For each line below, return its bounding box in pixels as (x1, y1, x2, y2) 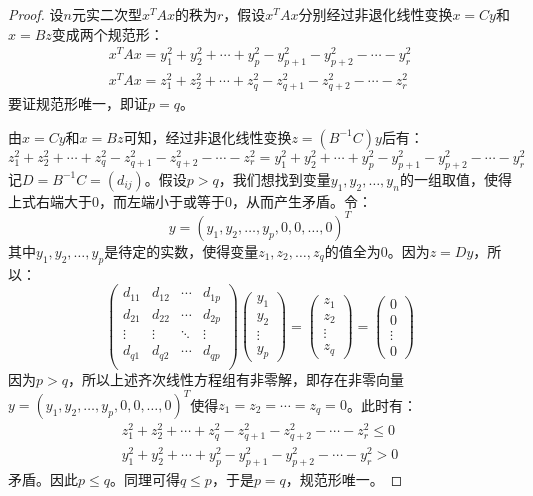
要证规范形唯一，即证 (8, 93, 148, 114)
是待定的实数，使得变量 (104, 240, 259, 261)
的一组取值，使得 (399, 168, 512, 189)
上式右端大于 (8, 190, 92, 211)
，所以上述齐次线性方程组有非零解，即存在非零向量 (67, 368, 404, 389)
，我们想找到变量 (218, 168, 331, 189)
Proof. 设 (8, 4, 64, 24)
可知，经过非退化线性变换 (123, 126, 292, 147)
